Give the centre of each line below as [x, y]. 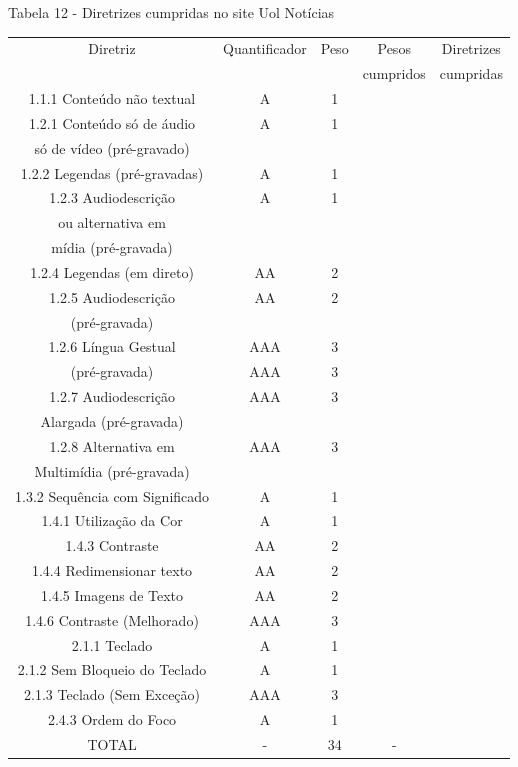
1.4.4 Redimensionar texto [112, 570]
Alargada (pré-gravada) [112, 421]
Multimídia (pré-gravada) [112, 470]
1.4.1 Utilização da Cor [112, 520]
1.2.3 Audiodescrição [112, 197]
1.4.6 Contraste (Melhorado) [112, 619]
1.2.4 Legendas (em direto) [112, 271]
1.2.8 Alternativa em [112, 445]
